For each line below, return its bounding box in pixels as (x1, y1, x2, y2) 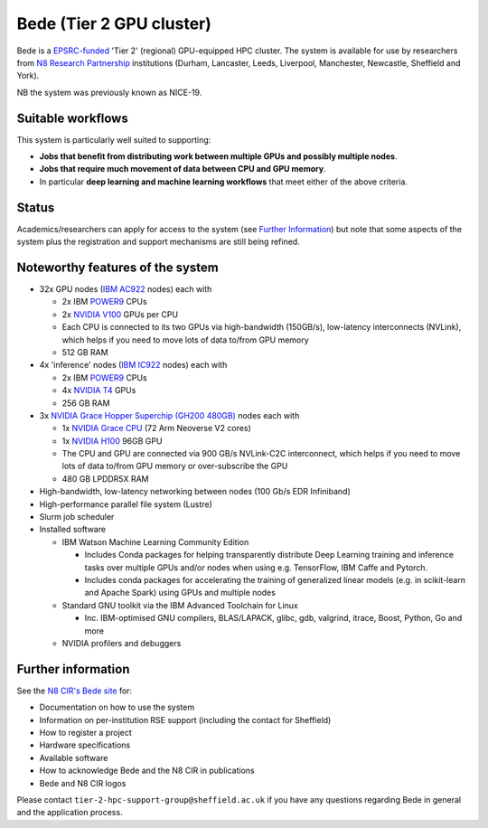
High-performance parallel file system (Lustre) (39, 498, 212, 510)
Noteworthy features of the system (16, 259, 219, 275)
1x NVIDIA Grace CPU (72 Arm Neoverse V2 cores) (61, 423, 252, 434)
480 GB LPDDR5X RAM (61, 473, 149, 484)
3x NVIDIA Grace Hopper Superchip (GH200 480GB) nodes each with (39, 409, 300, 420)
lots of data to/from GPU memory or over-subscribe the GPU (61, 461, 288, 472)
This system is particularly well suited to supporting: (16, 134, 211, 145)
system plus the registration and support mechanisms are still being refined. (16, 236, 300, 248)
